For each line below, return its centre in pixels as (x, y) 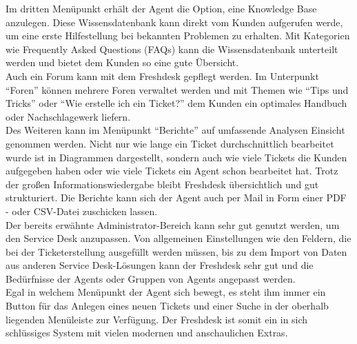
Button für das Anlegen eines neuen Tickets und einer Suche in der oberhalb (167, 306)
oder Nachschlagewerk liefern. (68, 116)
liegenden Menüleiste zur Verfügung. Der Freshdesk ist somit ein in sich (157, 319)
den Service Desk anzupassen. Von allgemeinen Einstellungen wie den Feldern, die (178, 238)
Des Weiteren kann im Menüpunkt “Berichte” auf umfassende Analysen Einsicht (175, 130)
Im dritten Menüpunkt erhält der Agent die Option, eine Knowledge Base (161, 8)
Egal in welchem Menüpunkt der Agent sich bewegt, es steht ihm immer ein (166, 292)
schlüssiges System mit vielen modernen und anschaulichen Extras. (147, 333)
